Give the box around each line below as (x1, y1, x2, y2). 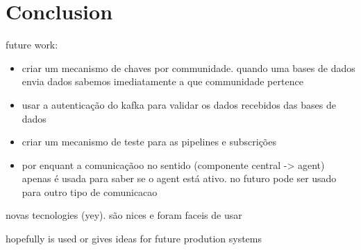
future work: (6, 37, 58, 52)
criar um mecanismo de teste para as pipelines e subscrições (22, 134, 276, 149)
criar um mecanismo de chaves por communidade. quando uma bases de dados (22, 60, 355, 75)
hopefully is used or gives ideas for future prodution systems (6, 231, 262, 246)
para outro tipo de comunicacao (22, 184, 158, 199)
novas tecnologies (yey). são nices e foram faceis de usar (6, 208, 242, 222)
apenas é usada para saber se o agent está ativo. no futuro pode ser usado (22, 171, 337, 186)
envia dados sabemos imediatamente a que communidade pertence (22, 74, 303, 89)
